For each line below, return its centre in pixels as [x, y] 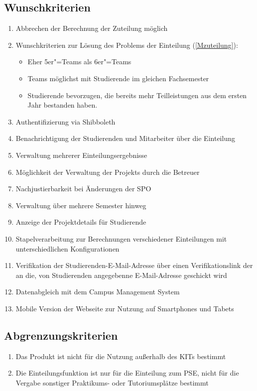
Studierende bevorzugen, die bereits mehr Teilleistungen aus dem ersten [137, 95]
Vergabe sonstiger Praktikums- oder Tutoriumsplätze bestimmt [112, 382]
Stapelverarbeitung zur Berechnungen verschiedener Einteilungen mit [121, 238]
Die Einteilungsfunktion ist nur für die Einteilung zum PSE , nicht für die [127, 373]
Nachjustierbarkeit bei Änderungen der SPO [83, 189]
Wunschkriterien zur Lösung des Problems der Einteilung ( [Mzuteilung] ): [127, 45]
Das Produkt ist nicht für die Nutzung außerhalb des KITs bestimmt [121, 356]
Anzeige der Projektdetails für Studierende [81, 222]
